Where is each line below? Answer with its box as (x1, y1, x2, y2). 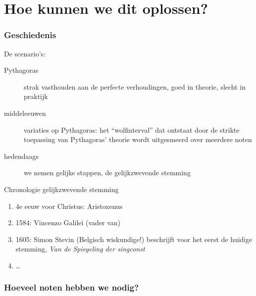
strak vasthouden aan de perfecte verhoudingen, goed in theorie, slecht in (24, 81, 246, 92)
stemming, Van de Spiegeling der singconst (15, 244, 145, 254)
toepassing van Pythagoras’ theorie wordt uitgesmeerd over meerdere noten (24, 134, 252, 145)
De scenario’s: (4, 48, 46, 58)
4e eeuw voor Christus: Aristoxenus (15, 200, 123, 211)
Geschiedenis (4, 29, 56, 41)
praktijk (24, 91, 48, 101)
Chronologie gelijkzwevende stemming (4, 184, 119, 194)
